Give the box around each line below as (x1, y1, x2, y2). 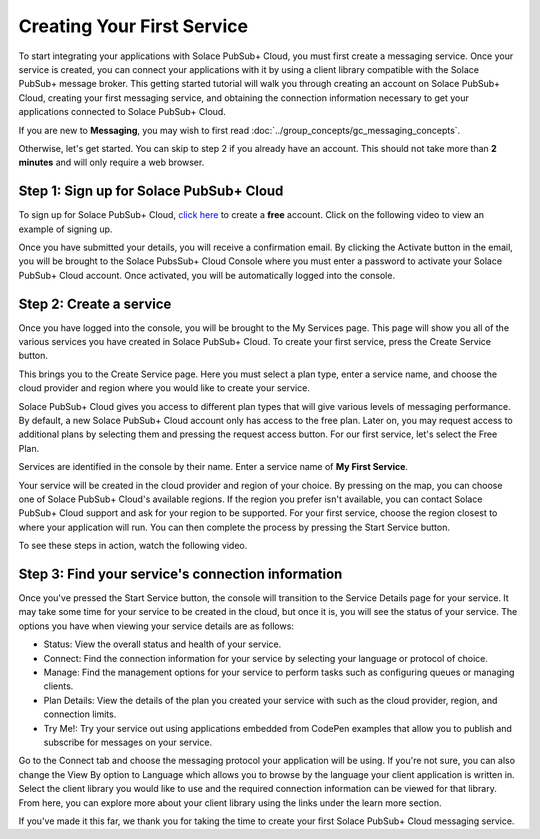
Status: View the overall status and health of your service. (43, 638, 282, 650)
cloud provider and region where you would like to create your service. (18, 382, 310, 394)
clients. (43, 680, 74, 692)
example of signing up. (18, 223, 113, 235)
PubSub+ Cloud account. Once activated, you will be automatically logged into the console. (18, 269, 395, 281)
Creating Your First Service (18, 15, 249, 37)
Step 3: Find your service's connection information (18, 565, 343, 582)
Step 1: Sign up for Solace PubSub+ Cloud (18, 183, 284, 200)
